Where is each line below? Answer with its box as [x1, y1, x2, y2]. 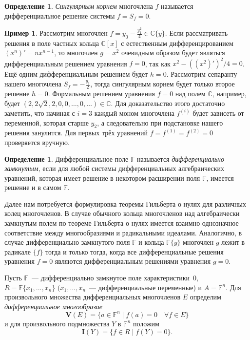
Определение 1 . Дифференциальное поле [4, 153, 129, 164]
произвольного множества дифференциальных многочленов [4, 292, 181, 302]
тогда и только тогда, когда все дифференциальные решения [45, 246, 224, 256]
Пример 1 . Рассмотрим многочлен [4, 28, 108, 38]
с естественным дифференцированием [121, 38, 233, 48]
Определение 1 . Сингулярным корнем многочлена [4, 1, 153, 11]
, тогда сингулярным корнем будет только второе [90, 79, 235, 89]
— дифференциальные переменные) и [89, 282, 202, 292]
